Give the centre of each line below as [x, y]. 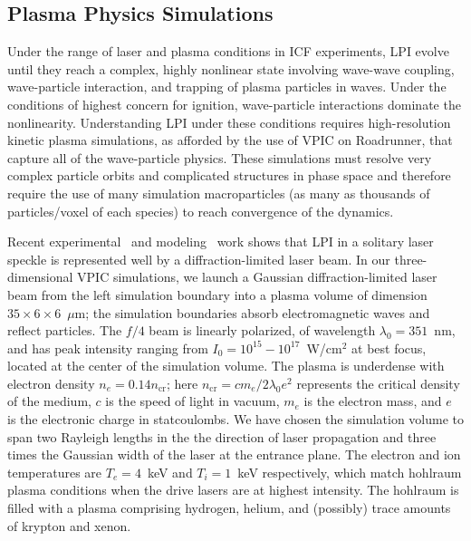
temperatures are [55, 472]
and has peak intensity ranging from [108, 348]
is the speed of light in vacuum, [192, 401]
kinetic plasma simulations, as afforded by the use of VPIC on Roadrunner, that [230, 140]
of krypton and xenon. [69, 525]
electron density [51, 383]
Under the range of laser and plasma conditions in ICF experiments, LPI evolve [228, 51]
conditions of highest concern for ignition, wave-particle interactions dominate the [234, 104]
